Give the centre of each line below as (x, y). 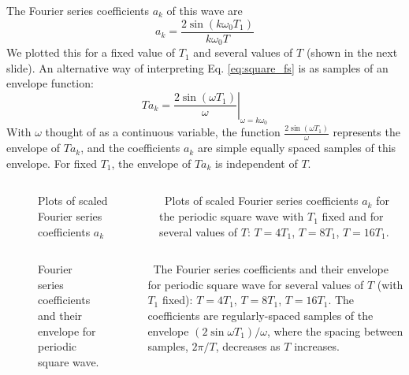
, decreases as (248, 346)
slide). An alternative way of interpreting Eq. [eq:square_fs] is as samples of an (197, 67)
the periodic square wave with (232, 216)
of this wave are (204, 10)
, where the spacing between (335, 330)
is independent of (257, 163)
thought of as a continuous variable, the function (163, 132)
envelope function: (50, 83)
